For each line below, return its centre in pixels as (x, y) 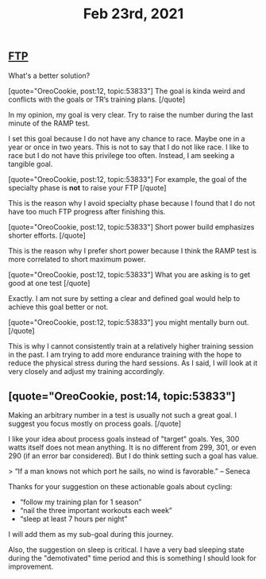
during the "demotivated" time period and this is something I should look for (132, 558)
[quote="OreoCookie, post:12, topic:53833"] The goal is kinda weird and (127, 91)
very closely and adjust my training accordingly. (87, 371)
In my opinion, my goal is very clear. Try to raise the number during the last (131, 114)
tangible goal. (31, 164)
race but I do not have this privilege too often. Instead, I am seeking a (121, 155)
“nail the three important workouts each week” (96, 511)
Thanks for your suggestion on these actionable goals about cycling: (120, 487)
